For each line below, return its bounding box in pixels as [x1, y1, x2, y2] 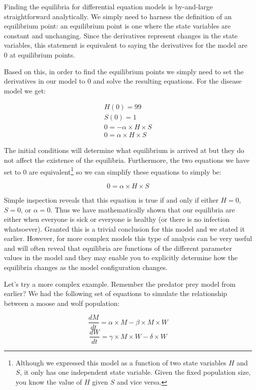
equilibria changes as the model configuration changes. [4, 262, 168, 272]
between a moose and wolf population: [4, 298, 120, 308]
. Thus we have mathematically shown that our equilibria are [50, 204, 235, 214]
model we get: [4, 85, 46, 95]
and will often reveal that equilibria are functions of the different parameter [4, 242, 232, 253]
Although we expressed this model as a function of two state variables [15, 357, 226, 367]
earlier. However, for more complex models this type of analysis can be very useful [4, 233, 252, 243]
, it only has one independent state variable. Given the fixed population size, [20, 367, 251, 377]
